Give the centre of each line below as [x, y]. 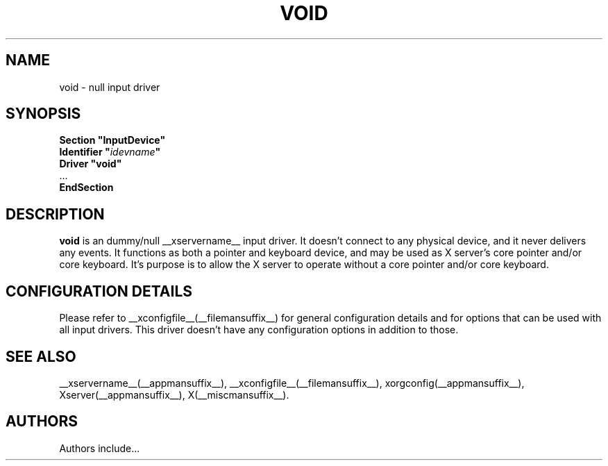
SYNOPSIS [43, 114]
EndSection [86, 188]
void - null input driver [110, 87]
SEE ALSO [41, 356]
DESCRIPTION [55, 214]
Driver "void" [91, 164]
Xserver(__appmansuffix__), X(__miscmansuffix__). [174, 394]
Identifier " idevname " [110, 152]
